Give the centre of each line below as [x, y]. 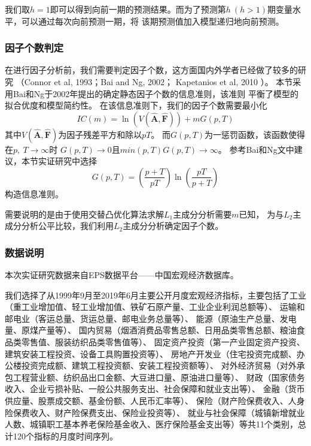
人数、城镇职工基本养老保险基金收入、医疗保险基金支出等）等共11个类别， [151, 424]
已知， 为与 [261, 214]
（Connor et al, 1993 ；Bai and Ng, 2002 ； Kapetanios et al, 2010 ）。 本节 [154, 82]
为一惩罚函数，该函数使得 [255, 134]
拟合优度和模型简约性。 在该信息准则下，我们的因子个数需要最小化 [136, 105]
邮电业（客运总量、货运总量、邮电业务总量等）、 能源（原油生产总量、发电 [151, 318]
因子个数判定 [34, 48]
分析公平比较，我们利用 [67, 226]
